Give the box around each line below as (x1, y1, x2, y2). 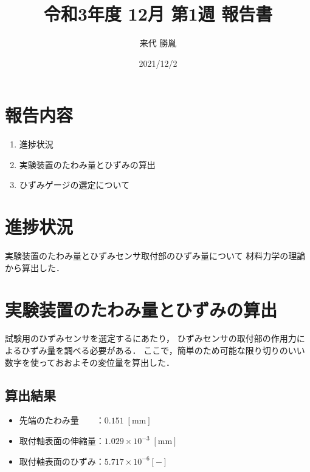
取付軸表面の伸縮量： (19, 434, 105, 447)
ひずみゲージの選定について (19, 178, 130, 191)
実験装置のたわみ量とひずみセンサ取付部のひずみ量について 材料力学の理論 (5, 249, 306, 262)
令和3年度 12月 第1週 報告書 (43, 1, 273, 26)
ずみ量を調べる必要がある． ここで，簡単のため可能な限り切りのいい (30, 344, 305, 357)
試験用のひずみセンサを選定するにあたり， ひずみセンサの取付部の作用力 (5, 332, 297, 345)
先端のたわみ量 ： (19, 414, 105, 426)
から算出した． (5, 261, 64, 274)
